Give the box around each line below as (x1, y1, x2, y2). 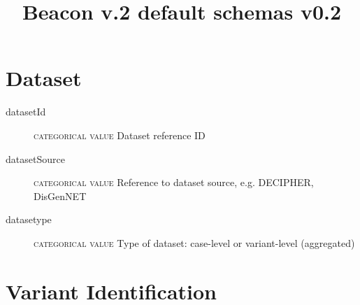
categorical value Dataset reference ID (34, 127, 206, 142)
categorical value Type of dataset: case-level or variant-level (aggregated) (34, 235, 355, 250)
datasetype (6, 212, 52, 227)
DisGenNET (34, 188, 87, 203)
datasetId (6, 104, 46, 119)
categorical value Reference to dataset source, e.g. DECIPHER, (34, 175, 314, 190)
